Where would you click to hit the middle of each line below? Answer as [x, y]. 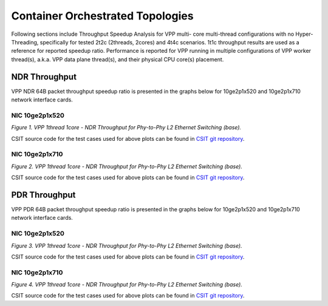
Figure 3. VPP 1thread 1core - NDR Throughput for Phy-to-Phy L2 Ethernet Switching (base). [127, 245]
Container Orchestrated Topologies [102, 16]
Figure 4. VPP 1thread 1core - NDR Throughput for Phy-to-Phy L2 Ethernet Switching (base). [127, 285]
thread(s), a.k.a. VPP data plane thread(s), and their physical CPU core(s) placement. [118, 59]
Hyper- [304, 34]
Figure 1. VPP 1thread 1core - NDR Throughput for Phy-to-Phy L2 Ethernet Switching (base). [126, 127]
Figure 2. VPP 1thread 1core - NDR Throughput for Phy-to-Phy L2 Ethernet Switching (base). [127, 166]
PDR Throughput [43, 195]
